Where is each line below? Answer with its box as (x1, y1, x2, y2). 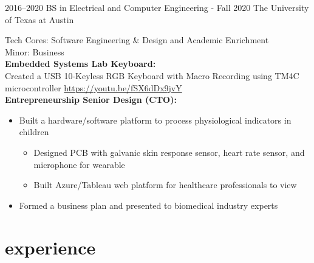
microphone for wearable (33, 158, 125, 170)
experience (5, 234, 96, 259)
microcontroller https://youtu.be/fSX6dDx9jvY (5, 81, 182, 94)
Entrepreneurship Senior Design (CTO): (5, 93, 177, 106)
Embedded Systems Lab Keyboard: (5, 57, 156, 70)
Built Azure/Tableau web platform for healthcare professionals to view (33, 178, 297, 191)
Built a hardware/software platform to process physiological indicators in (19, 113, 292, 126)
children (19, 125, 49, 138)
